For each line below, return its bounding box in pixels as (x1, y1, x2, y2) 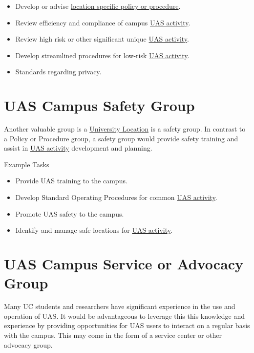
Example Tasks (4, 159, 49, 169)
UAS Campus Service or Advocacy (4, 254, 244, 274)
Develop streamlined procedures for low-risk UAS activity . (15, 50, 190, 60)
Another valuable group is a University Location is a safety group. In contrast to (4, 124, 246, 134)
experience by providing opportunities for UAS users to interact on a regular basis (4, 320, 250, 331)
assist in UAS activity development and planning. (4, 143, 152, 153)
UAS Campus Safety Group (4, 95, 195, 115)
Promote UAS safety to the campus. (15, 208, 124, 219)
